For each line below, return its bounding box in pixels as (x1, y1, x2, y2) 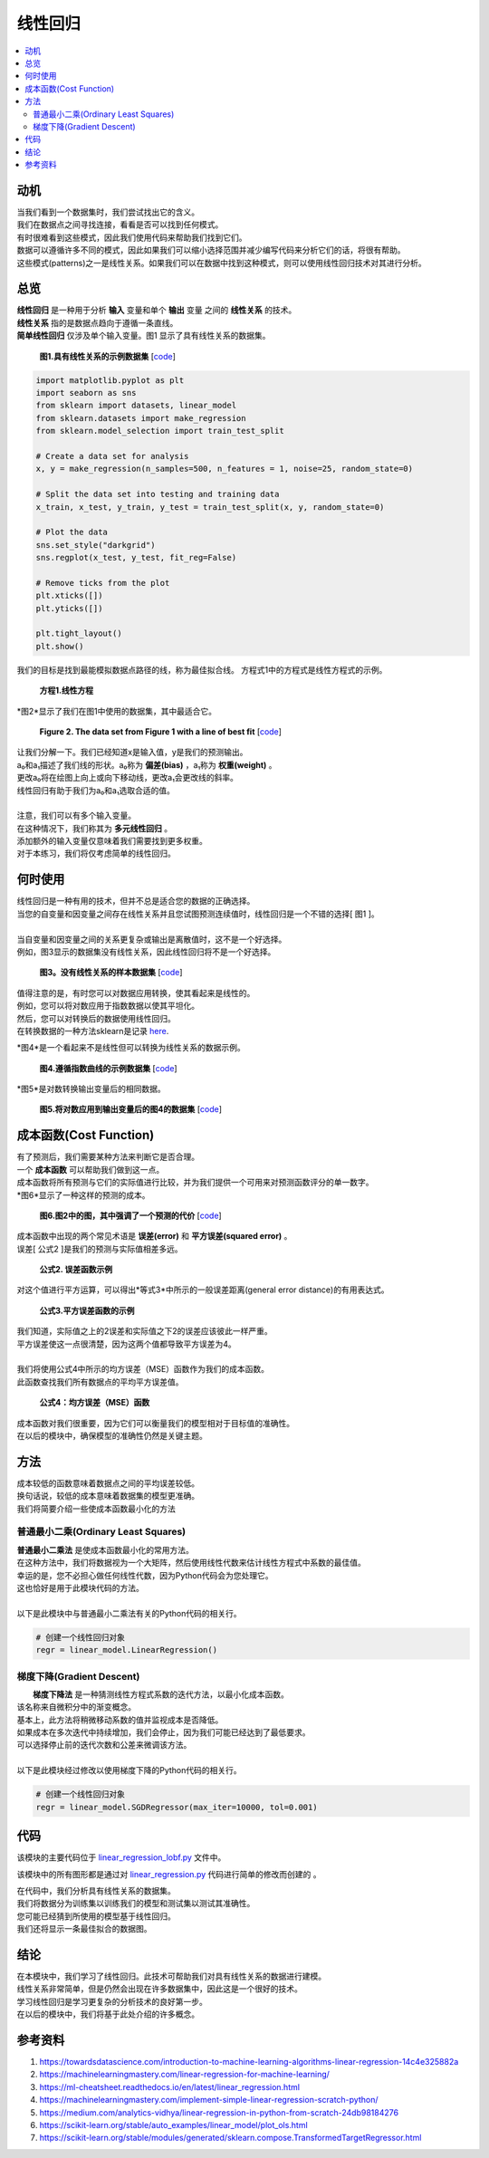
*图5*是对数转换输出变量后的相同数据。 (16, 1083, 167, 1095)
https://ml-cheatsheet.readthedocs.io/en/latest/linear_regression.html (39, 2081, 301, 2092)
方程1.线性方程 (39, 685, 94, 696)
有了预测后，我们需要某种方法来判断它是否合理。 (16, 1151, 199, 1163)
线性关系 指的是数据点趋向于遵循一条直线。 (16, 317, 178, 328)
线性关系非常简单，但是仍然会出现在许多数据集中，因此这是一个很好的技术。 (16, 1983, 302, 1994)
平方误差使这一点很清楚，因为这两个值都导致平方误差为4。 (16, 1338, 237, 1349)
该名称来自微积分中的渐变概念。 (16, 1702, 136, 1712)
